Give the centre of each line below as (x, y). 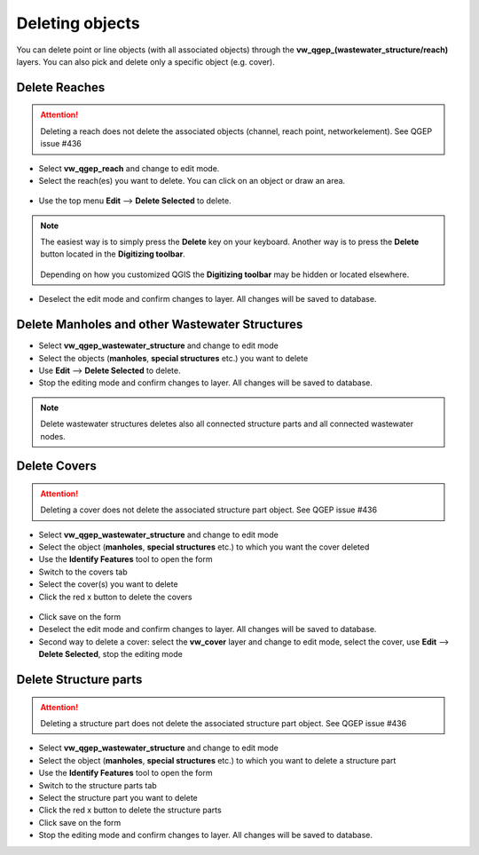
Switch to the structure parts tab (98, 785)
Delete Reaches (61, 87)
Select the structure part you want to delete (118, 797)
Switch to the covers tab (83, 572)
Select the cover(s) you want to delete (108, 584)
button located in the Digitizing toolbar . (113, 254)
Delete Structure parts (79, 680)
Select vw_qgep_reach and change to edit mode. (129, 168)
